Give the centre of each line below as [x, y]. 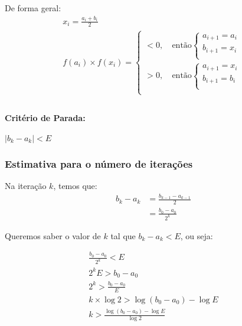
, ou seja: [197, 235]
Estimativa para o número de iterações [99, 163]
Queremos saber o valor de [53, 235]
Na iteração [26, 186]
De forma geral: [33, 8]
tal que [123, 235]
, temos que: [75, 186]
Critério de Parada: [45, 117]
